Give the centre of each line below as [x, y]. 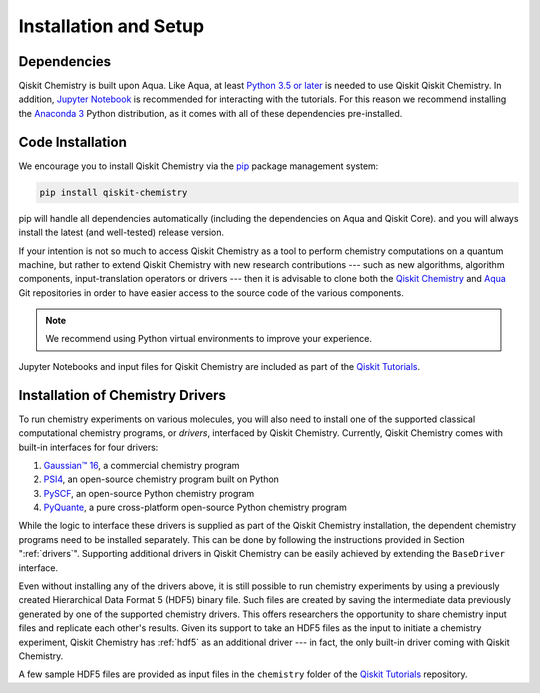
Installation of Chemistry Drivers [122, 395]
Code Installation [72, 141]
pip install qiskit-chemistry [113, 192]
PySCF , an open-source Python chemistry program [149, 493]
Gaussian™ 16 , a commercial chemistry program [141, 465]
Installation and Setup [111, 26]
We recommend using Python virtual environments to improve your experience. [209, 339]
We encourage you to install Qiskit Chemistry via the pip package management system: [198, 166]
